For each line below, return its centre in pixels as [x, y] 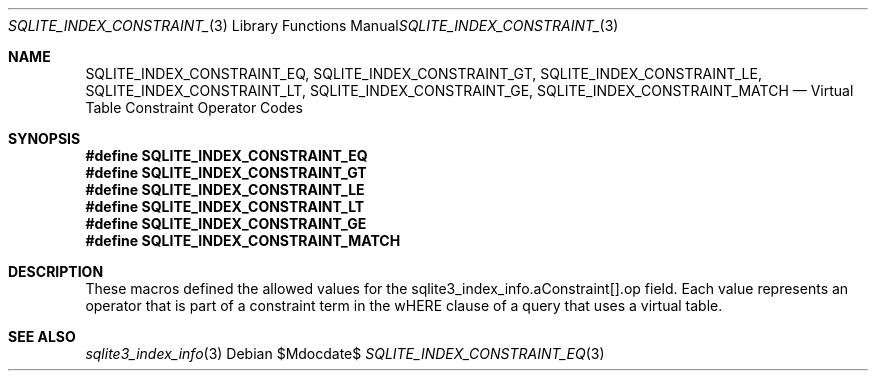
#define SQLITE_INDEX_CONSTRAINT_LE [225, 189]
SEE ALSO [42, 336]
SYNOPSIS [44, 138]
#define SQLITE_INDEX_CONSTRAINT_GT [226, 172]
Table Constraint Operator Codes [194, 107]
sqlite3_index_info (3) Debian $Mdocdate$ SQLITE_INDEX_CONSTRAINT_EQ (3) [345, 353]
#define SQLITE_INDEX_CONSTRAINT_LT [225, 206]
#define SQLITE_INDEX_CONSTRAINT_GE [226, 223]
